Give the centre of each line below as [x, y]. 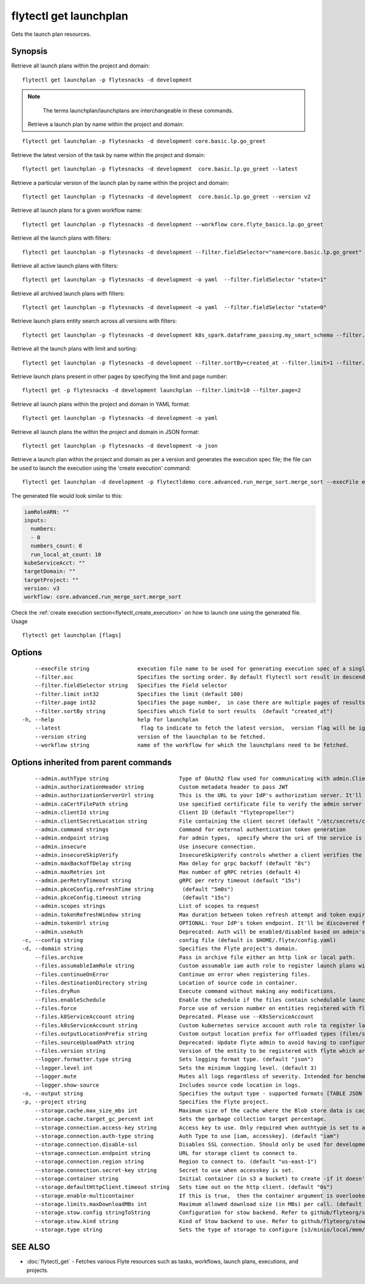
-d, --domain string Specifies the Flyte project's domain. [160, 949]
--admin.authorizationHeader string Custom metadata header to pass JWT [161, 787]
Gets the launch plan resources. [51, 34]
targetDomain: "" [50, 571]
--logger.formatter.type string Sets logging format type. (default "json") [174, 1059]
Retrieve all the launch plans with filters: [61, 238]
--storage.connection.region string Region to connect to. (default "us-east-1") [176, 1162]
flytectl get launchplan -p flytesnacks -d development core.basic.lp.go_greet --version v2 [166, 197]
